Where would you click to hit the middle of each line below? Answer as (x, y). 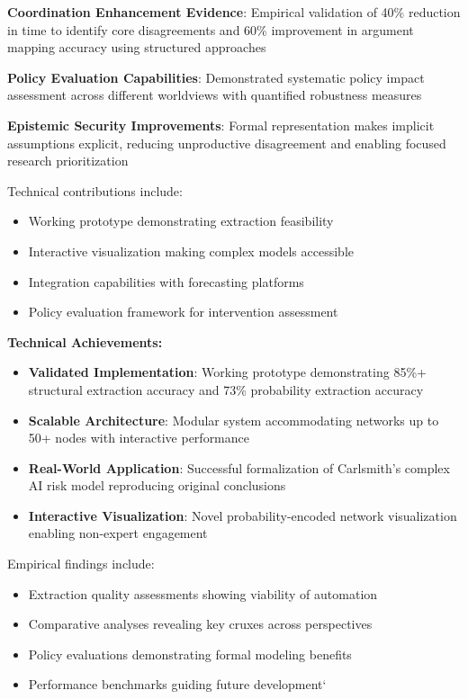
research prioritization (68, 161)
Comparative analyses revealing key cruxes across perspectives (200, 624)
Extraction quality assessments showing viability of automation (203, 593)
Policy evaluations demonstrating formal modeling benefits (190, 654)
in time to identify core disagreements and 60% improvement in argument (211, 29)
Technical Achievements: (85, 341)
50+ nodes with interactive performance (139, 438)
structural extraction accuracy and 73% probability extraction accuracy (226, 389)
